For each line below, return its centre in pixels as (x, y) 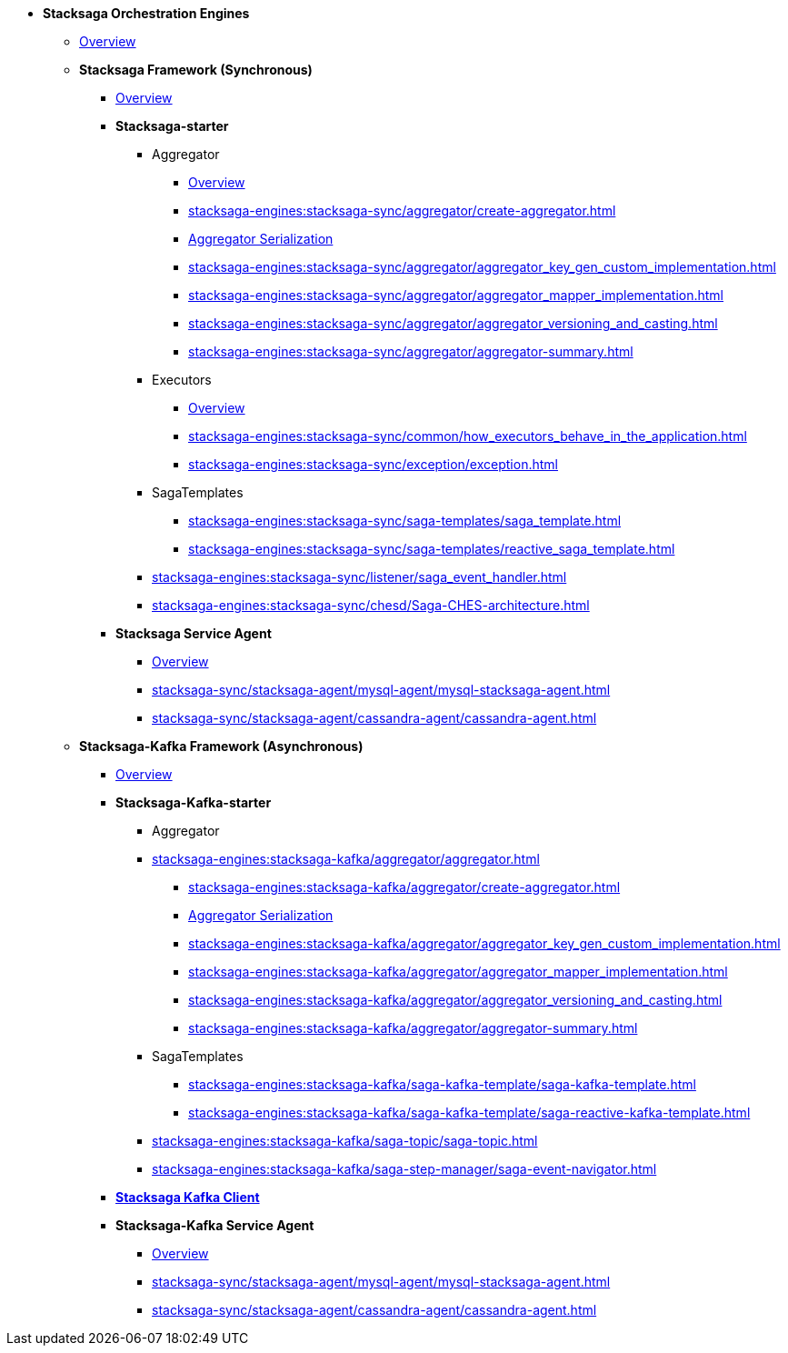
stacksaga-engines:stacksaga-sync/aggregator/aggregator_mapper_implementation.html (456, 295)
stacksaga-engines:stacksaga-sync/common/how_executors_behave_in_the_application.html (468, 436)
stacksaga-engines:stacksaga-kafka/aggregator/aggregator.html (346, 859)
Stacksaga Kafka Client (188, 1197)
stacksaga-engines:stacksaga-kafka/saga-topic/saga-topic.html (345, 1141)
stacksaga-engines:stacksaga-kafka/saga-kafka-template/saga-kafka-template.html (442, 1084)
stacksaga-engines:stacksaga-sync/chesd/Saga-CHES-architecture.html (371, 605)
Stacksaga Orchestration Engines (146, 13)
